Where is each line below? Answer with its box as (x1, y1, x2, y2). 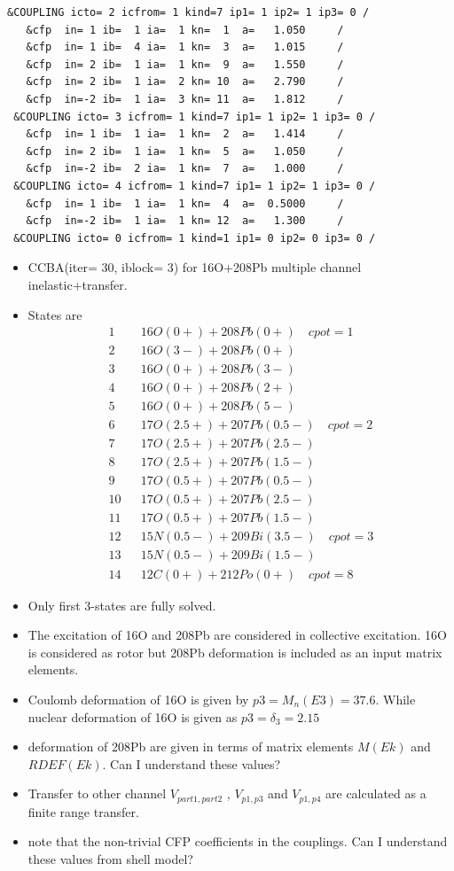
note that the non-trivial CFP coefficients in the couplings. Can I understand (27, 832, 448, 851)
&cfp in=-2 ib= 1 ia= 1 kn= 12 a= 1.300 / (26, 214, 344, 228)
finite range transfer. (27, 802, 139, 820)
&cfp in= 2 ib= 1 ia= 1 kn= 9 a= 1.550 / (26, 58, 344, 71)
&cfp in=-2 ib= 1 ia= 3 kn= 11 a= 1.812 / (26, 92, 344, 105)
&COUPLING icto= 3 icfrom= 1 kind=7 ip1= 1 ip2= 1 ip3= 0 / (13, 110, 376, 123)
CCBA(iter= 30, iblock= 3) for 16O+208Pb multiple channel (27, 258, 362, 276)
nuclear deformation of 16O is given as (27, 707, 238, 726)
